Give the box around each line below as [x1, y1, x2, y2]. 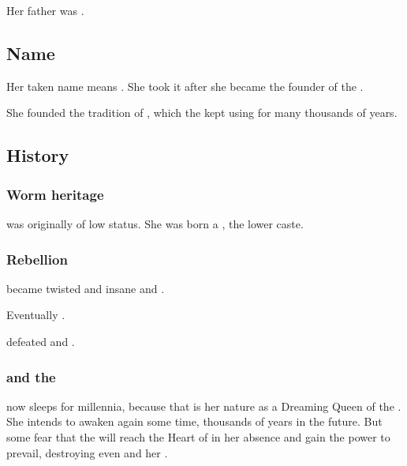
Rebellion [6, 249, 68, 269]
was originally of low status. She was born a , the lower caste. [6, 215, 304, 231]
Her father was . [6, 2, 84, 18]
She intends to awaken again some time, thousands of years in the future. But [6, 413, 383, 430]
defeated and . [6, 333, 75, 349]
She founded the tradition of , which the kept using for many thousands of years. [6, 104, 398, 121]
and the [6, 366, 56, 386]
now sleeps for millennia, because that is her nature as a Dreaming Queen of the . [6, 397, 401, 414]
